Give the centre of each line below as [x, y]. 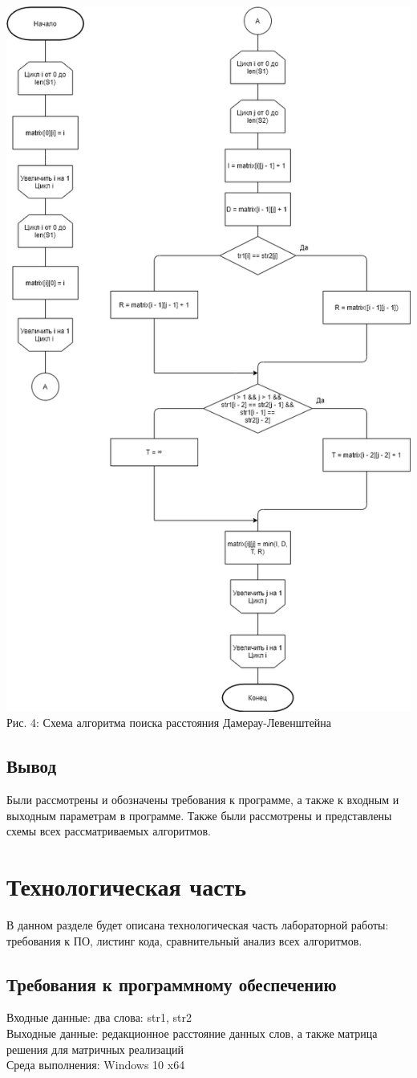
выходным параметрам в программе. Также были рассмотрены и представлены [199, 815]
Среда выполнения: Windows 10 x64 [96, 1065]
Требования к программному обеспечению [172, 984]
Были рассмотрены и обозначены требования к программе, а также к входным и [203, 800]
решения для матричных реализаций [95, 1049]
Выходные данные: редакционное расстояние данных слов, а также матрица [192, 1033]
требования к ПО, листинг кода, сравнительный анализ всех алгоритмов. [184, 940]
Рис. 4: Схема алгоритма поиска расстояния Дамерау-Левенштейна [169, 723]
